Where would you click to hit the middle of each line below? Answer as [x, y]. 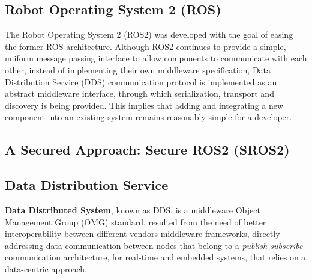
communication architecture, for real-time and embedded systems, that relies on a [155, 257]
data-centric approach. [46, 268]
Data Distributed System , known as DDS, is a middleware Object [133, 210]
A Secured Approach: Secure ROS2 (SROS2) [147, 149]
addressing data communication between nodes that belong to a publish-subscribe [154, 245]
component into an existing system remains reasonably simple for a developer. [148, 117]
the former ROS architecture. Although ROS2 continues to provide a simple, [145, 46]
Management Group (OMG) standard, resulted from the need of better [136, 222]
